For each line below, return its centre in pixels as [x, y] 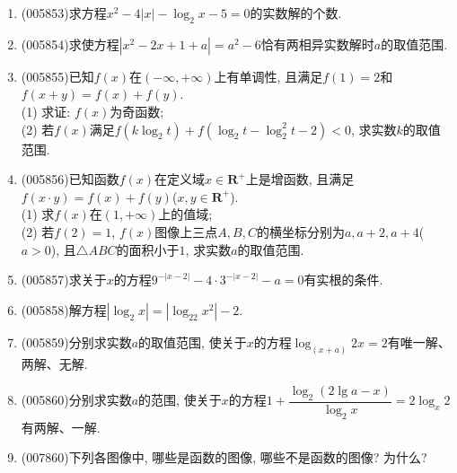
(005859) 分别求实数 [76, 342]
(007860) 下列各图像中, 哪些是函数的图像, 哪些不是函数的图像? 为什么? [224, 457]
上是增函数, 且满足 [300, 179]
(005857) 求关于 [64, 280]
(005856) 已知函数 [70, 179]
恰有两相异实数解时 [317, 44]
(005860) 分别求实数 [76, 400]
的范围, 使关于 [180, 400]
